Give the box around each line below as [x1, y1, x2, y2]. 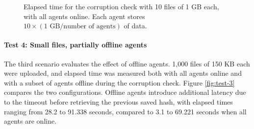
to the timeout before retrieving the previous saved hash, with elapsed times [4, 96, 233, 107]
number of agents [63, 23, 116, 30]
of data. [124, 21, 147, 31]
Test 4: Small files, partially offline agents [4, 40, 147, 50]
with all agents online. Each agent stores [24, 11, 145, 21]
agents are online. [4, 116, 57, 126]
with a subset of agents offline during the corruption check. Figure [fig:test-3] [4, 77, 235, 87]
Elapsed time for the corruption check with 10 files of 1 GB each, [24, 1, 219, 11]
